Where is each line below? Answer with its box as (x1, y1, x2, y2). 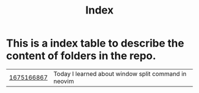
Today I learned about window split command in (53, 69, 187, 78)
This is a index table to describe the (6, 36, 185, 50)
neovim (53, 77, 74, 85)
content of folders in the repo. (6, 49, 156, 62)
